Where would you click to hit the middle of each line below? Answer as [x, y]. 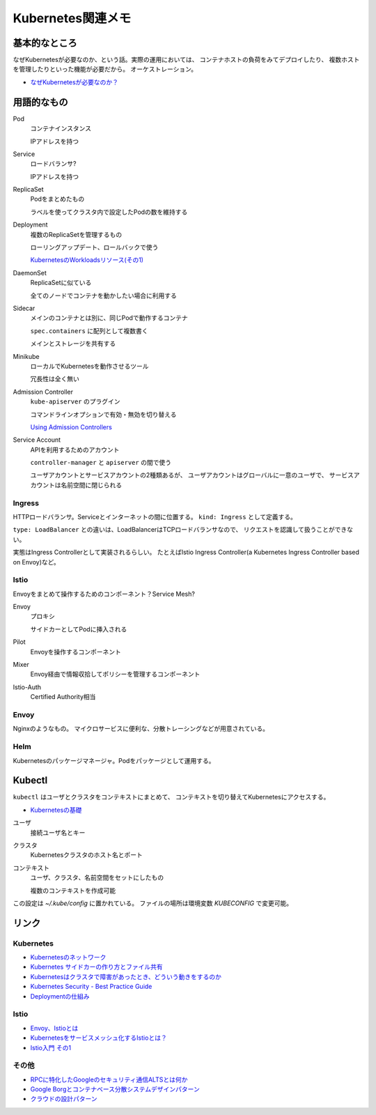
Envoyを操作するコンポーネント [76, 652]
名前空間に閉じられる [91, 485]
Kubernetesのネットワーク [68, 958]
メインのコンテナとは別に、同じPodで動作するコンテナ [109, 318]
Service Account [37, 440]
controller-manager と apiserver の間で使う [101, 463]
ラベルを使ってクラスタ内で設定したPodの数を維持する [109, 212]
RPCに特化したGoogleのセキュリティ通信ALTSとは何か [109, 1079]
